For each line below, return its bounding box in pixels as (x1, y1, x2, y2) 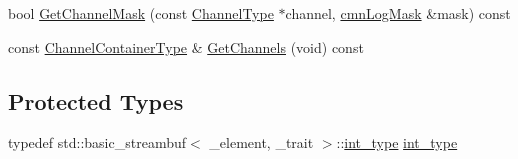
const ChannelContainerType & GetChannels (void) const (8, 36, 364, 57)
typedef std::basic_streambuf (8, 132, 187, 153)
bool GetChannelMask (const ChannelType (8, 3, 274, 23)
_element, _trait (209, 132, 314, 153)
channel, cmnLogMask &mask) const (285, 3, 511, 23)
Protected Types (8, 85, 184, 116)
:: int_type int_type (336, 132, 458, 153)
